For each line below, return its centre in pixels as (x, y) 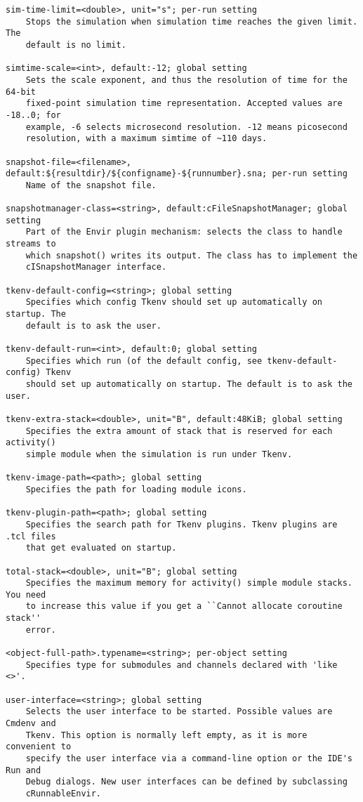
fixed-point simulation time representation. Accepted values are (184, 104)
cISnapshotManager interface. (96, 267)
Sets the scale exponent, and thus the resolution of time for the (186, 80)
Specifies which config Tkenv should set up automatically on (174, 302)
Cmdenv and (31, 724)
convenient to (39, 747)
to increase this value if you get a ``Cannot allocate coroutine (184, 606)
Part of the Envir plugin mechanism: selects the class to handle (184, 232)
